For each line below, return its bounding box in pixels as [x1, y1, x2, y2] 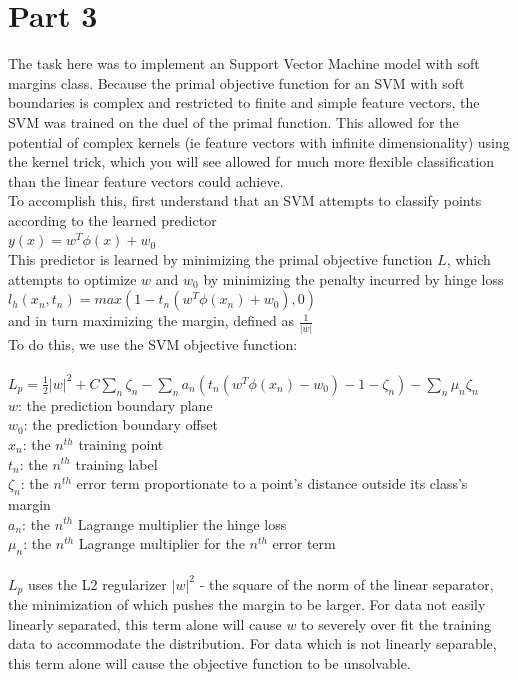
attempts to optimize [8, 268, 137, 289]
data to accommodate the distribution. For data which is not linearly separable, [8, 633, 497, 654]
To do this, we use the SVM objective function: [8, 333, 298, 354]
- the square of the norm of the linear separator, [199, 573, 494, 594]
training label [75, 453, 158, 474]
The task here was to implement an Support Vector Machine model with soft [8, 53, 480, 74]
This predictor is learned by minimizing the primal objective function [8, 249, 433, 270]
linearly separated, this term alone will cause [8, 613, 282, 634]
